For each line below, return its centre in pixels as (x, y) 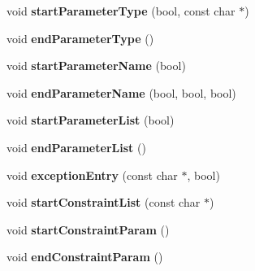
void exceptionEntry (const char (92, 175)
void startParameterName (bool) (96, 66)
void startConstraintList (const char (104, 202)
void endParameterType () (80, 38)
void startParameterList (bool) (91, 120)
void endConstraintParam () (85, 257)
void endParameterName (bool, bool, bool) (121, 92)
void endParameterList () (76, 147)
